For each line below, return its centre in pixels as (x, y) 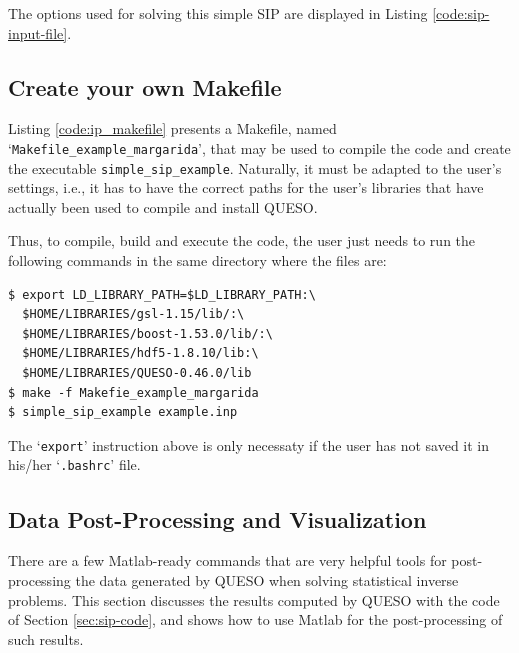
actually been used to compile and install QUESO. (163, 206)
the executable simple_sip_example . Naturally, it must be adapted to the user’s (255, 167)
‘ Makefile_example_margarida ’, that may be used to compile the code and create (259, 147)
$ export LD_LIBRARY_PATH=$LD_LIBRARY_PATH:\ (162, 294)
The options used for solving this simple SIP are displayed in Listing (218, 13)
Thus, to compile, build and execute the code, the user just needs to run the (242, 240)
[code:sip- (461, 13)
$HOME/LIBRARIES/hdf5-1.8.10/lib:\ (140, 353)
